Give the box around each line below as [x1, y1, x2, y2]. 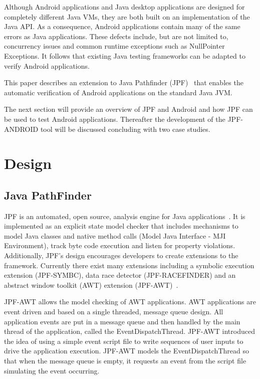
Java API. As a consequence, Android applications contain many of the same [4, 21, 240, 32]
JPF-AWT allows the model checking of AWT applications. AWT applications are [4, 296, 256, 307]
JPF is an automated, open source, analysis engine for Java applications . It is [4, 211, 245, 221]
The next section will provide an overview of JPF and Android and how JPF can [4, 104, 253, 114]
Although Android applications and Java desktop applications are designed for [4, 2, 245, 12]
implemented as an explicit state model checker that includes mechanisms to [4, 221, 238, 231]
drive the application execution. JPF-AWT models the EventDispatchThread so [4, 345, 249, 356]
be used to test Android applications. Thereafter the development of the [4, 113, 225, 124]
